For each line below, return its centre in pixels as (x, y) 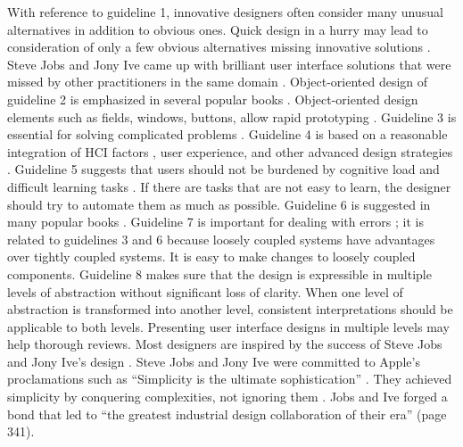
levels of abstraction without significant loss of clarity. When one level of (205, 291)
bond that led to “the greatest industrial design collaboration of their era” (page (227, 414)
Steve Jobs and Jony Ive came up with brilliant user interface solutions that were (229, 64)
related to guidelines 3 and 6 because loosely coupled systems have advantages (221, 239)
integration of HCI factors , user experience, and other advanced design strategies (230, 151)
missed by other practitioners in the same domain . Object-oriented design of (218, 82)
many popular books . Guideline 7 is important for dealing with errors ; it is (215, 222)
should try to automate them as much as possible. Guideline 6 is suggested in (219, 204)
